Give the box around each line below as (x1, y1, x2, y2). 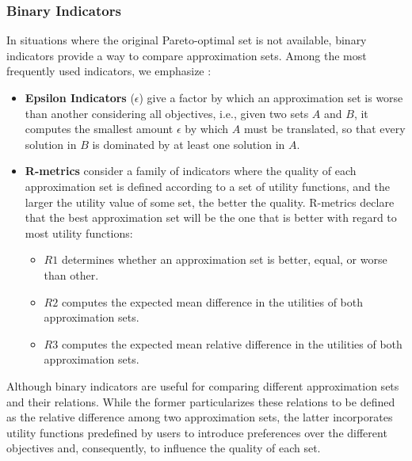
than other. (44, 266, 99, 283)
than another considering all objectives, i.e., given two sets (25, 105, 309, 121)
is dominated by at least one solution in (92, 135, 285, 152)
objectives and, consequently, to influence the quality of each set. (6, 440, 321, 456)
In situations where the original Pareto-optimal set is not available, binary (6, 32, 367, 48)
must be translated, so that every (243, 120, 406, 137)
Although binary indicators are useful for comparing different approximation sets (6, 377, 399, 394)
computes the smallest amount (25, 120, 174, 137)
